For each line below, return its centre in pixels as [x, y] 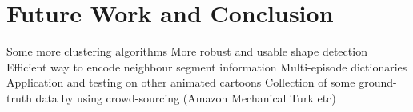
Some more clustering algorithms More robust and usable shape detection [187, 51]
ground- [378, 82]
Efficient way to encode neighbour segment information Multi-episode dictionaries [207, 66]
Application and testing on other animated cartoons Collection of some [181, 82]
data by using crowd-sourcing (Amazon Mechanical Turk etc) [186, 97]
